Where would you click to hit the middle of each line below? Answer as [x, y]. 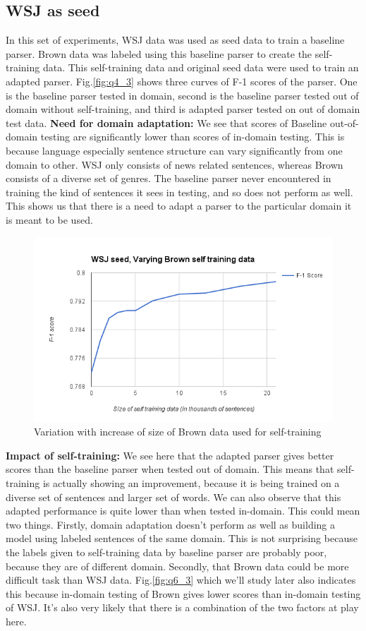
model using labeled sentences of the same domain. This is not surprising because [182, 538]
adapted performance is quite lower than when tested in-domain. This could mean [183, 511]
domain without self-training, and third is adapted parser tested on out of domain [183, 109]
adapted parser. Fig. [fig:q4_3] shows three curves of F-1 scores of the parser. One [182, 81]
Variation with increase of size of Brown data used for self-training [178, 432]
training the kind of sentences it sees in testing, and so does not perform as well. [179, 192]
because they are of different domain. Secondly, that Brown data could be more [177, 566]
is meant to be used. [49, 219]
